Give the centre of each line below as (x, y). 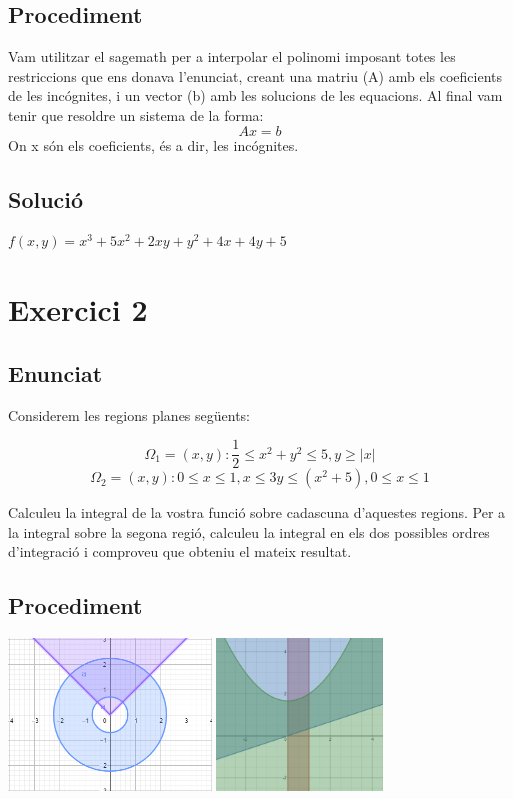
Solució (46, 198)
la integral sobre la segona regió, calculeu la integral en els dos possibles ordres (249, 531)
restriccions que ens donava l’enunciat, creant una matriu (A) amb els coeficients (255, 75)
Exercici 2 (78, 309)
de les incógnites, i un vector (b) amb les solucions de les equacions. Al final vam (255, 95)
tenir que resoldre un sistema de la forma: (136, 114)
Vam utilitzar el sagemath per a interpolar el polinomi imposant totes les (232, 56)
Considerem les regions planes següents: (129, 414)
